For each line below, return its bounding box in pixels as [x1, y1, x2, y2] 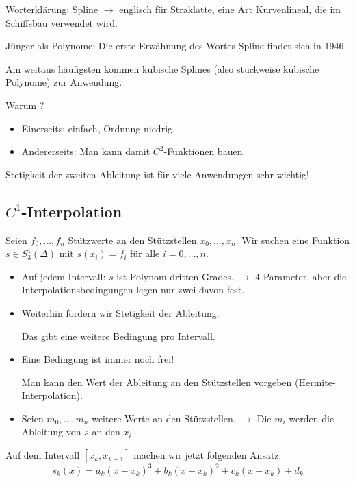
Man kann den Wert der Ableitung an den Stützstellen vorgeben [21, 374, 292, 389]
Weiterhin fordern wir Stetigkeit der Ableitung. [21, 305, 220, 320]
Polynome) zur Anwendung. [5, 75, 122, 89]
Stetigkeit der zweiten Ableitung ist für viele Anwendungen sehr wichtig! [5, 167, 309, 181]
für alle [130, 246, 160, 261]
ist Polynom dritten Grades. [116, 269, 234, 283]
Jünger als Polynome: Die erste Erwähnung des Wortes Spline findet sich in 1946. [5, 38, 347, 53]
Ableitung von [21, 424, 81, 439]
